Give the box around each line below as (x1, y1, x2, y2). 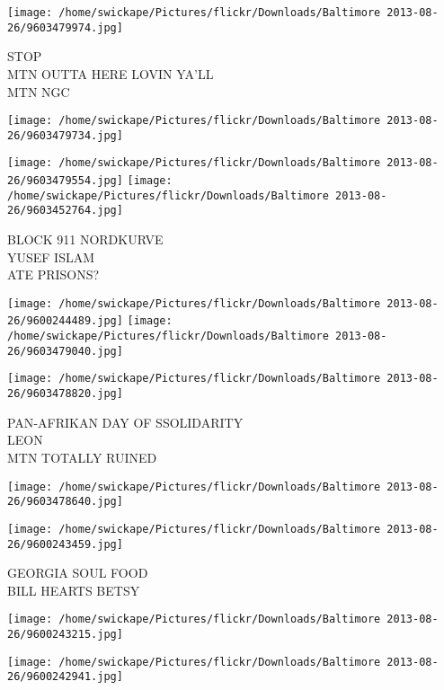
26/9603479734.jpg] (7, 128, 123, 142)
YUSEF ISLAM (7, 247, 95, 266)
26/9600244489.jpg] (7, 314, 123, 328)
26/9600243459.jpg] (7, 537, 123, 551)
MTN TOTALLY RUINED (7, 447, 157, 466)
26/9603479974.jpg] (7, 21, 123, 34)
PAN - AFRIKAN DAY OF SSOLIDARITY (7, 412, 244, 431)
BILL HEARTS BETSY (7, 580, 140, 599)
